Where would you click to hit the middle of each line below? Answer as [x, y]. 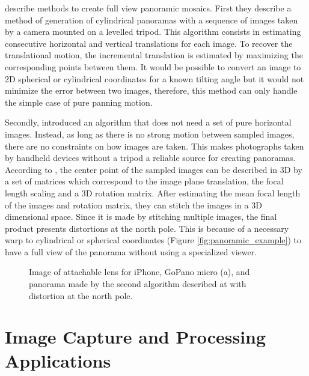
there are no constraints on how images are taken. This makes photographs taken [154, 146]
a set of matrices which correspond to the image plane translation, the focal [144, 181]
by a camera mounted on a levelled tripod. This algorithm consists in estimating [153, 32]
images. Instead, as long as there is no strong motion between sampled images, [150, 134]
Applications [58, 360]
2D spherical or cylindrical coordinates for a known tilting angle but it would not [154, 78]
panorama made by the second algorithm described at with [138, 284]
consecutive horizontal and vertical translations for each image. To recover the [149, 43]
